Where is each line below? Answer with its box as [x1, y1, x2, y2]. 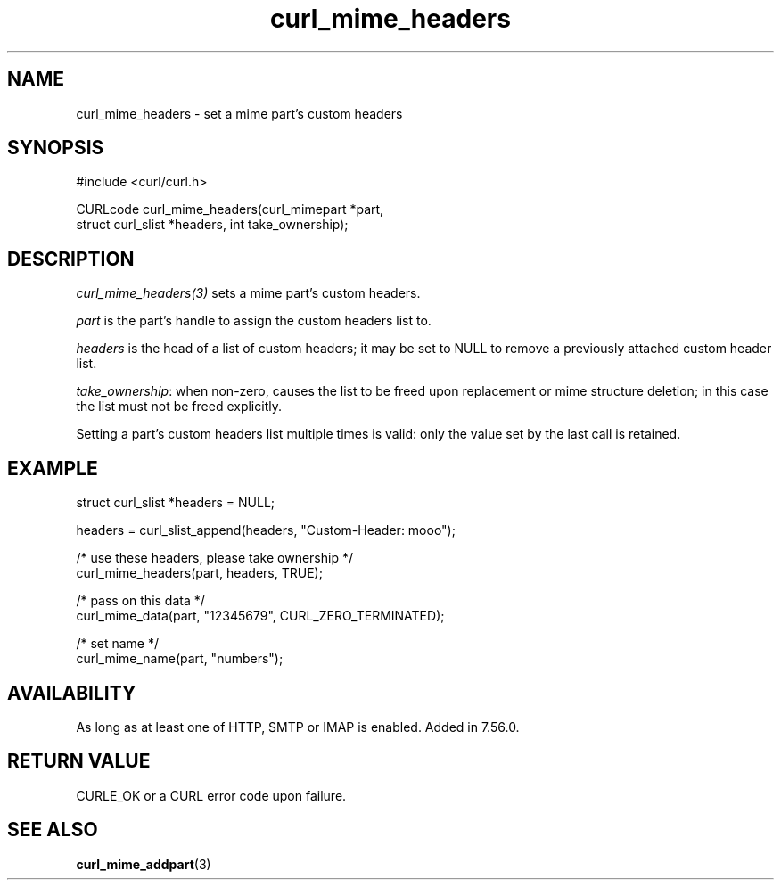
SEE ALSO [7, 818, 98, 842]
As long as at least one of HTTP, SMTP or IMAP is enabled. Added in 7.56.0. [76, 719, 520, 735]
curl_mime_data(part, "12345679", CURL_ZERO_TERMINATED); [76, 608, 445, 624]
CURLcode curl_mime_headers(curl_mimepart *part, [76, 201, 384, 218]
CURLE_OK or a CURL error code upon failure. [76, 787, 347, 803]
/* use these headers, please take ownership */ [76, 550, 353, 566]
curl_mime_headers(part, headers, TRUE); [76, 565, 323, 581]
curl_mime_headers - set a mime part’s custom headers [76, 105, 403, 121]
